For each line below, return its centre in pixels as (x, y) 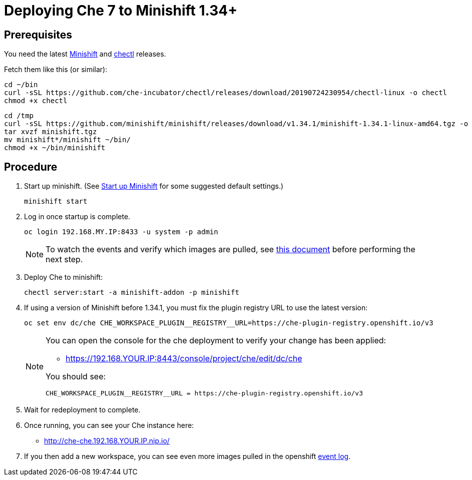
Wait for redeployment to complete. (82, 410)
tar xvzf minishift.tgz (51, 132)
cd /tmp (19, 116)
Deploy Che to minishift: (64, 277)
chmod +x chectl (36, 101)
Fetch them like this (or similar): (56, 70)
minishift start (56, 201)
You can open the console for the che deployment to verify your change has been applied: (216, 341)
